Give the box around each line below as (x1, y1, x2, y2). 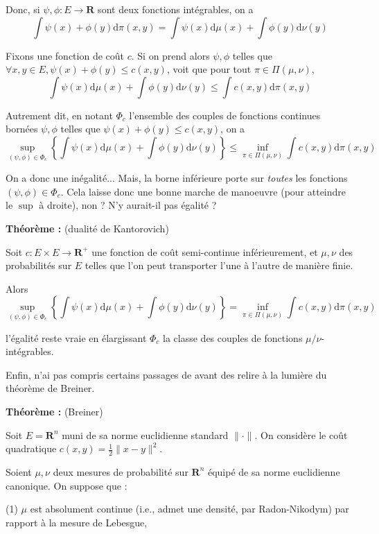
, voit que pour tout (166, 62, 252, 76)
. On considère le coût (254, 427, 348, 442)
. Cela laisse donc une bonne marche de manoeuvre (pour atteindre (60, 184, 346, 198)
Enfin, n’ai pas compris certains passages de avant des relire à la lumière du (6, 367, 327, 381)
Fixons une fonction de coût (6, 48, 125, 62)
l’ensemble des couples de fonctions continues (129, 107, 321, 122)
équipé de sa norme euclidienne (207, 464, 340, 479)
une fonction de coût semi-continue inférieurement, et (91, 244, 318, 259)
